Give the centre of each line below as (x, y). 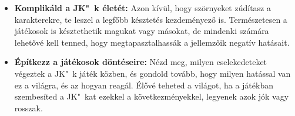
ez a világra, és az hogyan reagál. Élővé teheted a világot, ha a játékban (144, 85)
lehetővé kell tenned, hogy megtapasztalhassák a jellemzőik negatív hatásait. (152, 42)
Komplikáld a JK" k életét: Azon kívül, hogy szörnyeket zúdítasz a (143, 8)
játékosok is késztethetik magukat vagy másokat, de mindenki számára (142, 31)
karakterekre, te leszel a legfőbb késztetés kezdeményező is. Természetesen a (151, 19)
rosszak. (29, 108)
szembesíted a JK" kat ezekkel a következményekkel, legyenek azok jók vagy (152, 96)
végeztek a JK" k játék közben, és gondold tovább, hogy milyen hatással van (152, 73)
